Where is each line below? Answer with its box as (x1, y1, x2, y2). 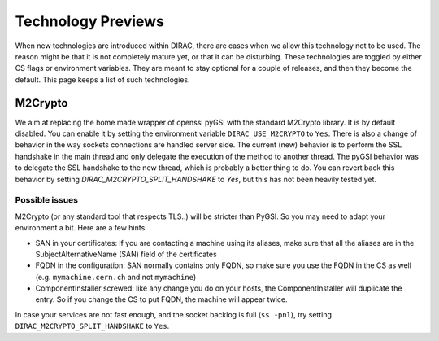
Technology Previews (15, 12, 164, 30)
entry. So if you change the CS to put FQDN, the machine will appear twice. (35, 295, 288, 304)
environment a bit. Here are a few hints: (15, 223, 148, 233)
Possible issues (15, 195, 79, 206)
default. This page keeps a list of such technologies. (15, 74, 190, 85)
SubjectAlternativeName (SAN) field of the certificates (35, 249, 217, 259)
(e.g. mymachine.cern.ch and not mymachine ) (35, 272, 197, 282)
